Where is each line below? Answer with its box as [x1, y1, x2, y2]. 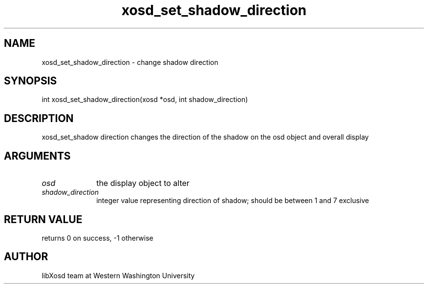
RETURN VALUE [4, 213, 83, 226]
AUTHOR [4, 250, 48, 263]
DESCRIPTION [4, 112, 74, 124]
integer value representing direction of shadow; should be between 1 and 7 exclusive [96, 196, 369, 205]
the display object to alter [96, 178, 190, 188]
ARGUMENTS [4, 149, 71, 162]
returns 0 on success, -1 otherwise [42, 233, 153, 242]
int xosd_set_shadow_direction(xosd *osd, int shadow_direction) [42, 95, 248, 104]
